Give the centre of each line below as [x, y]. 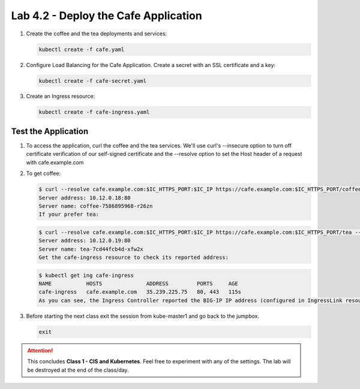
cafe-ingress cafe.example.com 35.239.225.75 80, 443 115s [140, 292]
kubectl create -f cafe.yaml [82, 49]
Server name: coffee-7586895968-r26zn [96, 206]
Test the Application [50, 131]
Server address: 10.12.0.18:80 [85, 197]
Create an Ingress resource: [61, 97]
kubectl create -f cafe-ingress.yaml [94, 112]
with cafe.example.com [55, 162]
